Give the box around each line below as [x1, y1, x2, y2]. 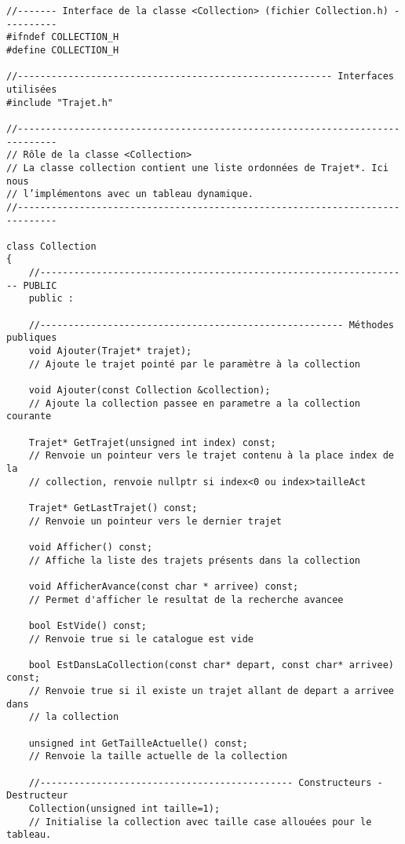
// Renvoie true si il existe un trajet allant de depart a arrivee [28, 685, 394, 697]
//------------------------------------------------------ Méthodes [28, 319, 394, 331]
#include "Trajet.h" [6, 97, 114, 108]
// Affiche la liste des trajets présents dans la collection [28, 554, 361, 566]
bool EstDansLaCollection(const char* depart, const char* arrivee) [28, 659, 394, 670]
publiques [6, 332, 57, 344]
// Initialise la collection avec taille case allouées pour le [28, 816, 372, 828]
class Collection [6, 240, 97, 252]
